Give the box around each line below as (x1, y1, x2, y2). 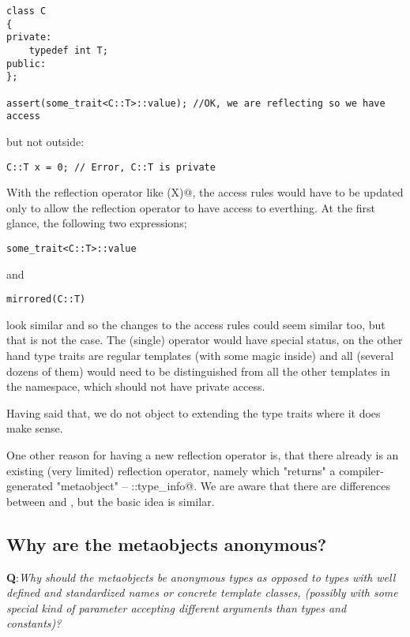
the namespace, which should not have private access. (6, 378, 265, 395)
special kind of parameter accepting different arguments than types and (6, 599, 347, 616)
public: (6, 58, 47, 69)
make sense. (6, 420, 63, 437)
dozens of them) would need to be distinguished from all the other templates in (6, 362, 390, 379)
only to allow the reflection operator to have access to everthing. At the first (6, 199, 376, 215)
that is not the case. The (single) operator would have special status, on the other (6, 332, 403, 348)
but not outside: (6, 133, 85, 149)
